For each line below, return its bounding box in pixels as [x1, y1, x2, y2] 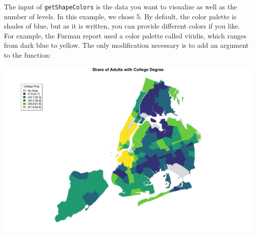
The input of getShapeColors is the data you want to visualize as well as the [4, 1, 237, 11]
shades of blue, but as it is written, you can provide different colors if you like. [4, 21, 240, 31]
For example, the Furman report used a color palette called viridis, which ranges [4, 30, 247, 40]
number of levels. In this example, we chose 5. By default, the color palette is [4, 11, 237, 21]
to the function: [4, 50, 51, 60]
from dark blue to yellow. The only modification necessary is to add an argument [4, 40, 249, 50]
